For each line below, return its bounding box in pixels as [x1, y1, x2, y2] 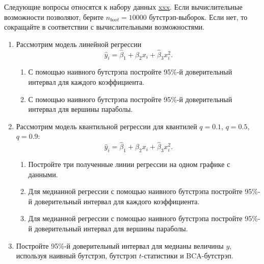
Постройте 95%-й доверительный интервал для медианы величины [16, 240, 224, 251]
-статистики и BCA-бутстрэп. [141, 250, 233, 261]
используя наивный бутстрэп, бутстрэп [16, 250, 137, 261]
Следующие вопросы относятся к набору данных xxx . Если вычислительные [4, 2, 243, 12]
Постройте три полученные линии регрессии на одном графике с [28, 158, 230, 169]
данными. [28, 169, 58, 179]
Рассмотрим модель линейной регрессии [16, 38, 142, 49]
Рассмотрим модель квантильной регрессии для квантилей [16, 121, 197, 131]
